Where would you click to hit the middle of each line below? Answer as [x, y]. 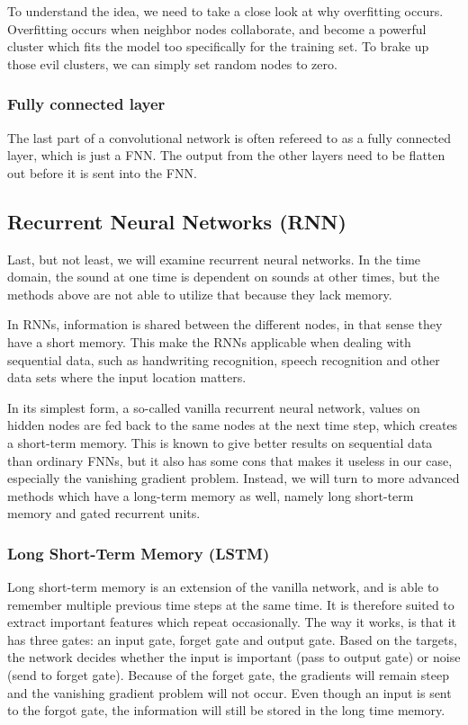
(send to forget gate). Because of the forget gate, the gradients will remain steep [228, 675]
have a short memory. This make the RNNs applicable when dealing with [209, 341]
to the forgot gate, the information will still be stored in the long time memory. [226, 710]
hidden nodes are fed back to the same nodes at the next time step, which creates [233, 425]
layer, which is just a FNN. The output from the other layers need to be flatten [226, 155]
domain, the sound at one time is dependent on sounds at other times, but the [224, 277]
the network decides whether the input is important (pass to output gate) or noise [234, 657]
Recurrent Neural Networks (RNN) [177, 221]
